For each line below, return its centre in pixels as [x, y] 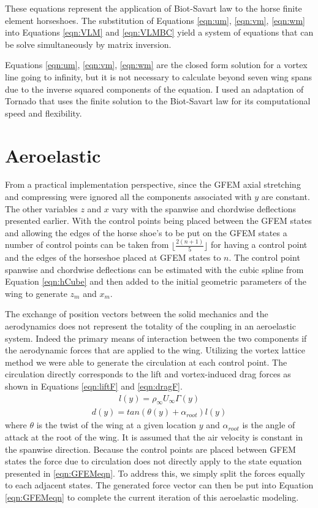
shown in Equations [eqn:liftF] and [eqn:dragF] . [94, 386]
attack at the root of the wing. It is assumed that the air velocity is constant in [154, 437]
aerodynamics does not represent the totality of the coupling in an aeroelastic [150, 326]
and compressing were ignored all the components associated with [128, 197]
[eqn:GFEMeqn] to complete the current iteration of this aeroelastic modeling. [152, 497]
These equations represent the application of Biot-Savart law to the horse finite [153, 8]
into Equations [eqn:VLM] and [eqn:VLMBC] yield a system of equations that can [159, 32]
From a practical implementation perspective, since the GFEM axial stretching [153, 184]
